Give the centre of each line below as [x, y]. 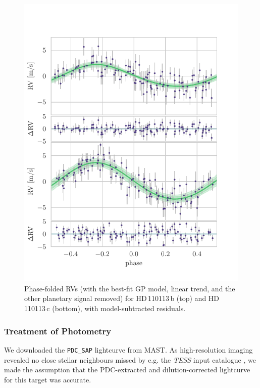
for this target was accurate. [48, 379]
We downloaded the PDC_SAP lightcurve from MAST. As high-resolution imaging [128, 349]
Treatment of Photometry [58, 331]
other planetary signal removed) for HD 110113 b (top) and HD [122, 298]
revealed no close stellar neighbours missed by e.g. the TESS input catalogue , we [130, 359]
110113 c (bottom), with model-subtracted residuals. [105, 308]
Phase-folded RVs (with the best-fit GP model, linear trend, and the [130, 288]
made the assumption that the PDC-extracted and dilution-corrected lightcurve [127, 370]
